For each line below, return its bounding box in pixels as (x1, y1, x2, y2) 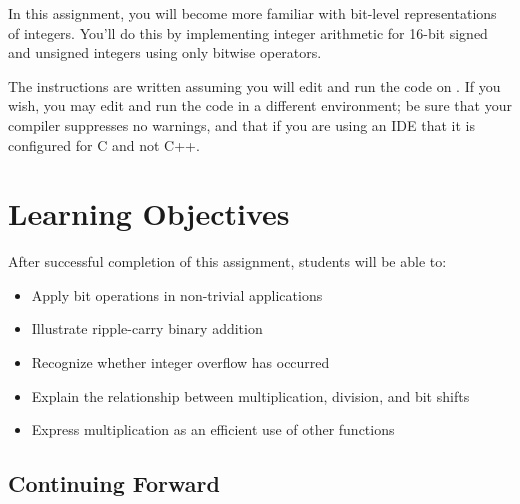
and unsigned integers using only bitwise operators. (8, 42, 322, 63)
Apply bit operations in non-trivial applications (31, 284, 323, 305)
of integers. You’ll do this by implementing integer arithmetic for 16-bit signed (8, 22, 488, 43)
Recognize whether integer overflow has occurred (31, 352, 330, 373)
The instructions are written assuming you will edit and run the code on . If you (8, 75, 501, 96)
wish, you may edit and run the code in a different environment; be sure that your (8, 95, 512, 116)
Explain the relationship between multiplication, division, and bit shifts (31, 385, 470, 406)
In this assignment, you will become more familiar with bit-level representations (8, 3, 497, 23)
